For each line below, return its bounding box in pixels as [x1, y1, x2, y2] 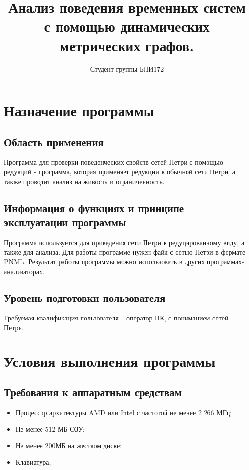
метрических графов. [60, 35, 194, 55]
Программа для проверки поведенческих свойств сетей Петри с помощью [4, 157, 223, 167]
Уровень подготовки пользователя [4, 290, 166, 305]
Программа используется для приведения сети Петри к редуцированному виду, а [4, 237, 245, 247]
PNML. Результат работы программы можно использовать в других [4, 256, 205, 267]
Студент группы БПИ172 [90, 64, 164, 74]
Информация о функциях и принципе [4, 200, 184, 215]
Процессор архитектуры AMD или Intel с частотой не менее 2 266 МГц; [15, 407, 232, 418]
